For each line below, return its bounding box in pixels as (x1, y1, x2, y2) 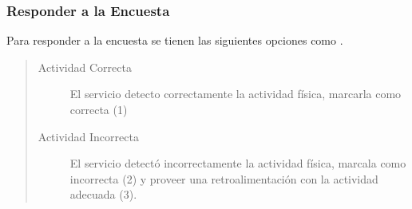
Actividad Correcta (38, 58, 132, 75)
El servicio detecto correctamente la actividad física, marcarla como (69, 85, 402, 102)
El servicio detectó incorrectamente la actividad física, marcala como (69, 155, 406, 172)
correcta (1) (69, 101, 128, 117)
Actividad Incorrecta (38, 128, 139, 144)
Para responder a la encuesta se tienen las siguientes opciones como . (6, 32, 343, 49)
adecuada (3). (69, 186, 137, 203)
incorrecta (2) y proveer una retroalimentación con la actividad (69, 170, 378, 187)
